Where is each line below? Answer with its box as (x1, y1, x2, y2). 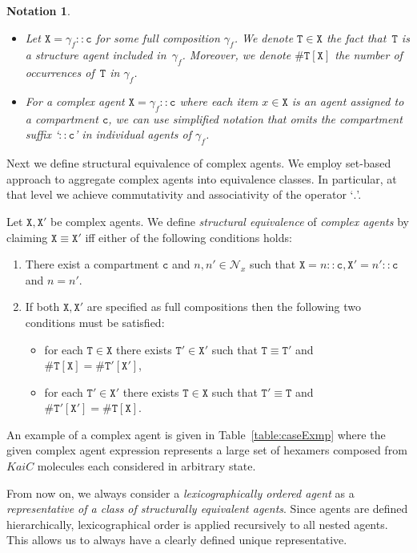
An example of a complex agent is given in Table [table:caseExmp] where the (6, 426, 386, 442)
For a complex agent (25, 92, 125, 109)
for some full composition (95, 29, 220, 46)
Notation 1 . (6, 2, 70, 18)
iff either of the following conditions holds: (85, 228, 292, 245)
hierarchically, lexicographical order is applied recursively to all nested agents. (6, 515, 388, 532)
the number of (335, 46, 403, 63)
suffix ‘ (25, 126, 59, 143)
